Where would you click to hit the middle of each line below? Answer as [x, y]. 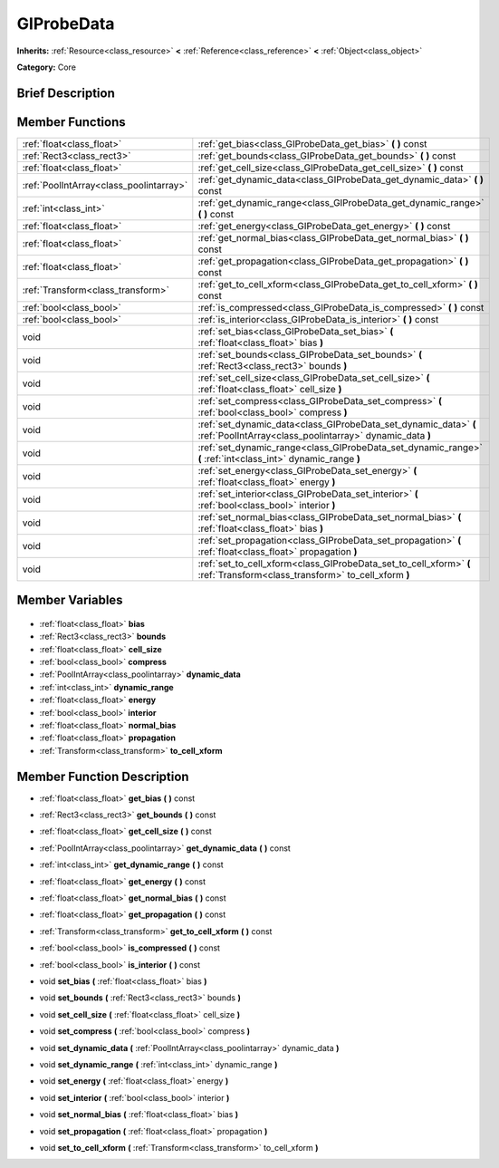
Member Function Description [103, 776]
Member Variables [70, 600]
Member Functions [71, 122]
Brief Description [66, 93]
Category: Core [47, 67]
